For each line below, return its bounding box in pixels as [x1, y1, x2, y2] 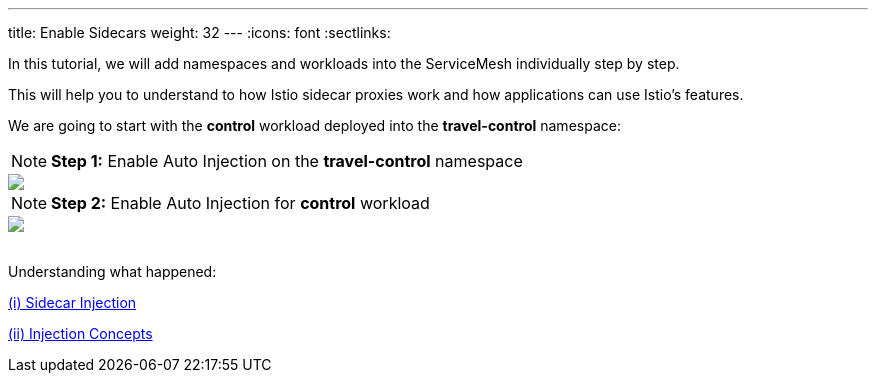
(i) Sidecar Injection [8, 294, 137, 311]
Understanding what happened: [8, 263, 217, 280]
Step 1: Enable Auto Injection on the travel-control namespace [51, 151, 523, 171]
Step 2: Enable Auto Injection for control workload [51, 193, 430, 213]
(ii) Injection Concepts [8, 325, 153, 342]
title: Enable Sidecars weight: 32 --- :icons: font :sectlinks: [8, 24, 391, 41]
